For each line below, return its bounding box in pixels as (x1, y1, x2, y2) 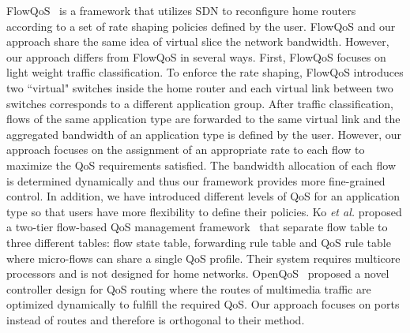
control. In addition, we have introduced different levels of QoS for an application (6, 188, 401, 204)
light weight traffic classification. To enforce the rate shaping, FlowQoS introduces (6, 64, 404, 80)
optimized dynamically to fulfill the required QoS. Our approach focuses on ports (6, 296, 400, 312)
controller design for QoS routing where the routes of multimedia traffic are (6, 280, 371, 297)
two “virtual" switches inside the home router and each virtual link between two (6, 79, 393, 95)
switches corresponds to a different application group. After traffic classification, (6, 95, 393, 111)
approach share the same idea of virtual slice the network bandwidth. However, (6, 33, 389, 50)
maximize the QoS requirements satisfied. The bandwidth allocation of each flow (6, 156, 397, 173)
